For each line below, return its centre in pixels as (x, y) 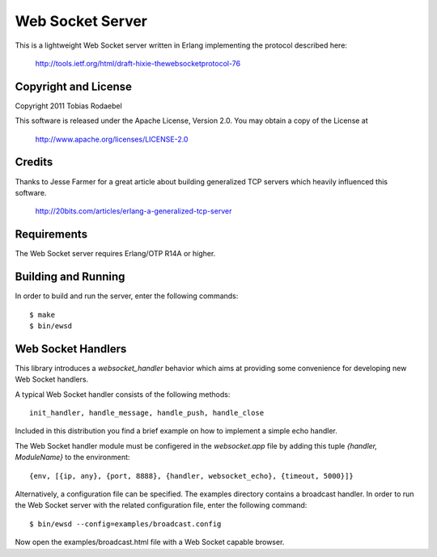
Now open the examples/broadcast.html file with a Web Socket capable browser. (150, 542)
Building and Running (70, 277)
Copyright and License (74, 86)
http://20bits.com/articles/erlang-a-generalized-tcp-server (134, 211)
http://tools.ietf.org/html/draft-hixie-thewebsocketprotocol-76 (138, 63)
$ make (42, 314)
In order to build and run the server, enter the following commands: (127, 296)
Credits (34, 162)
